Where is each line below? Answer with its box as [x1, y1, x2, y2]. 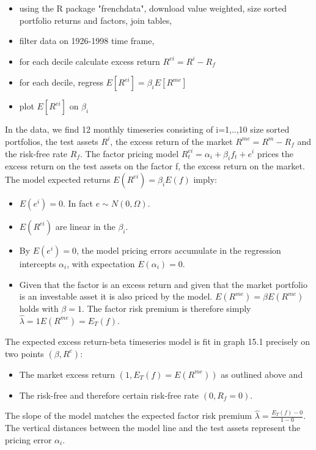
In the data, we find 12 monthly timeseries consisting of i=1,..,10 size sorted [5, 123, 290, 136]
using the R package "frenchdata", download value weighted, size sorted [19, 2, 287, 14]
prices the [257, 147, 294, 160]
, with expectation [67, 257, 135, 270]
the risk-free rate [5, 147, 68, 160]
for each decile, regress [19, 76, 103, 89]
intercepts [19, 257, 56, 270]
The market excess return [19, 367, 115, 380]
